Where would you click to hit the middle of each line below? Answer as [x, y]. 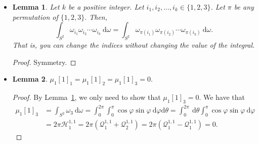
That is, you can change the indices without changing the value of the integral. [134, 44]
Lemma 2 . [30, 79]
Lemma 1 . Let [36, 7]
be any [244, 7]
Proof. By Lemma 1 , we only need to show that [87, 97]
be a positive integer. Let [106, 7]
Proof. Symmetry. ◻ [44, 62]
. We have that [222, 97]
